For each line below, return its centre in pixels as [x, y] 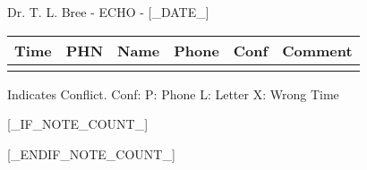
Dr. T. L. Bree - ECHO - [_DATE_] [108, 12]
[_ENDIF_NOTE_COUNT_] [91, 153]
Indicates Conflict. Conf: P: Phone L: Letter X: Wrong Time [173, 93]
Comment [317, 50]
